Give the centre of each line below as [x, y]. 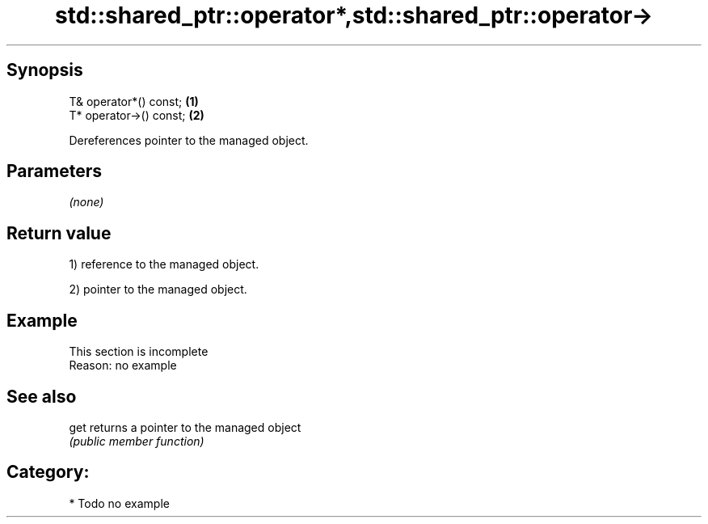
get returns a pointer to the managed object [185, 427]
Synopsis [45, 70]
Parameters [54, 171]
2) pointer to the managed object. [158, 289]
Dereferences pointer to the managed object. [189, 140]
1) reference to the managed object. [164, 264]
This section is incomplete [139, 352]
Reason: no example [123, 366]
